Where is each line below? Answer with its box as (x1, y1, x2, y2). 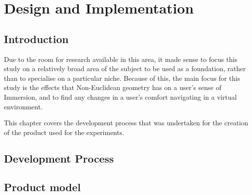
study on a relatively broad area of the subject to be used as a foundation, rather (4, 63, 246, 74)
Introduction (4, 31, 69, 46)
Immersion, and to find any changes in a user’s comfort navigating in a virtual (4, 91, 237, 102)
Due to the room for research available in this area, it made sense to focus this (4, 54, 237, 64)
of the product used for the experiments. (4, 127, 124, 137)
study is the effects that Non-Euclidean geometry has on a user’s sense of (4, 82, 221, 92)
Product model (4, 179, 81, 194)
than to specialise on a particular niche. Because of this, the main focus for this (4, 73, 240, 83)
